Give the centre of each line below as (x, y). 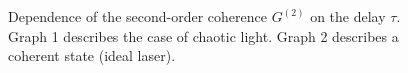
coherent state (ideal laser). (92, 55)
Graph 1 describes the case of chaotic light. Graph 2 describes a (203, 35)
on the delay (348, 16)
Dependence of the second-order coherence (137, 16)
